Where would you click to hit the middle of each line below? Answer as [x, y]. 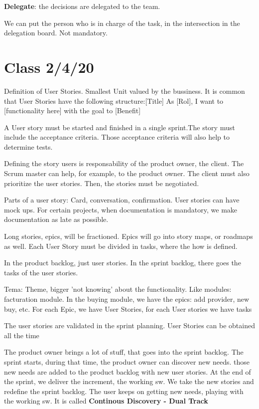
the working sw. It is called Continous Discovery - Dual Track [106, 401]
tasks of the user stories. [41, 272]
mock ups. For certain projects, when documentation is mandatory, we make [121, 209]
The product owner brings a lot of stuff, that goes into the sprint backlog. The [124, 352]
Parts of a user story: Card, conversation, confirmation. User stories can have [122, 200]
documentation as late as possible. [56, 219]
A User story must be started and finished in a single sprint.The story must [120, 127]
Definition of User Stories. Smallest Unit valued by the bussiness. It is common [125, 91]
